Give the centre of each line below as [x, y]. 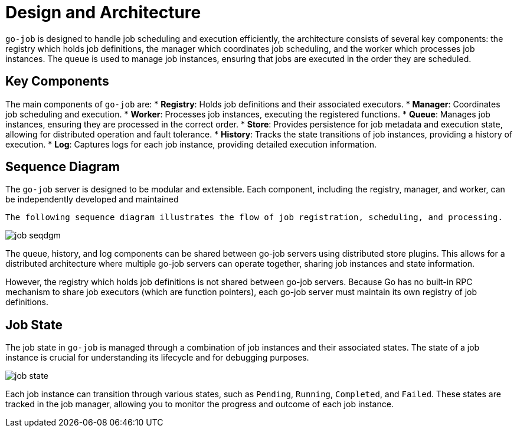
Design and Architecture [103, 12]
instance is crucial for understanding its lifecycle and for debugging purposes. [157, 358]
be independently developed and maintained [92, 199]
